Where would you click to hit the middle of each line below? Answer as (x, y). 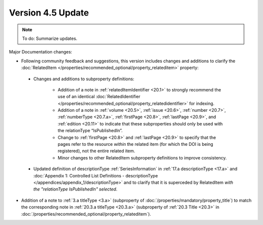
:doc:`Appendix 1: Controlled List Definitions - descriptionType (96, 175)
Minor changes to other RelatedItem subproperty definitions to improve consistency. (142, 157)
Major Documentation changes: (41, 52)
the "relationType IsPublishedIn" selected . (75, 189)
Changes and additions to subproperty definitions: (84, 79)
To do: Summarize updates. (50, 38)
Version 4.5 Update (49, 13)
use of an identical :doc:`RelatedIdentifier (99, 97)
